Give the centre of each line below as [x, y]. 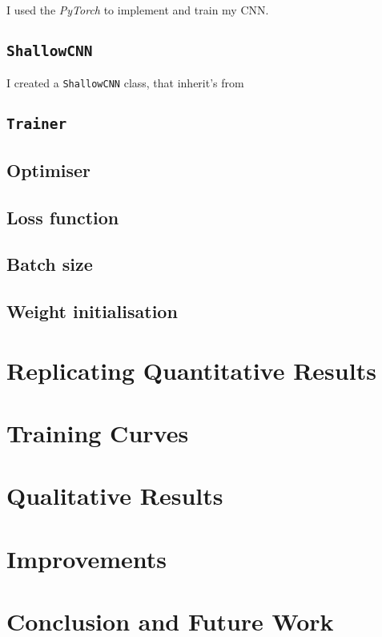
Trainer [37, 124]
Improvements [87, 558]
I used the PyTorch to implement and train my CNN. [138, 10]
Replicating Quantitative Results [191, 370]
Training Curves [98, 433]
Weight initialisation [92, 311]
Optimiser [49, 169]
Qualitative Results [115, 496]
